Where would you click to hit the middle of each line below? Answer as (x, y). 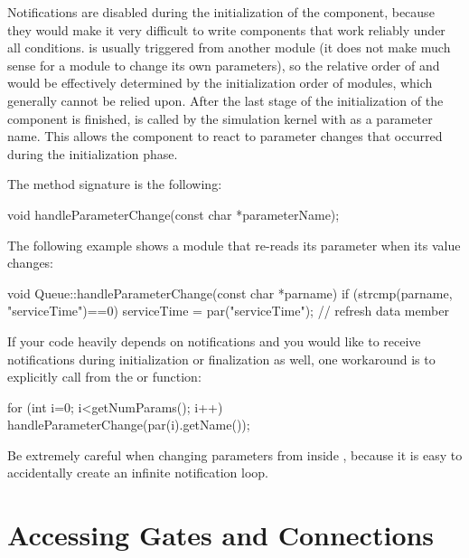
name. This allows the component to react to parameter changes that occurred (225, 136)
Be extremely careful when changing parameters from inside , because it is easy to (235, 454)
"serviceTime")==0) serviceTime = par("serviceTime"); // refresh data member (228, 311)
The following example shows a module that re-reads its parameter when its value (234, 245)
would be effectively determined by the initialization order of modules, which (220, 83)
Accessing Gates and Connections (221, 535)
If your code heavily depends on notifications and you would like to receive (214, 340)
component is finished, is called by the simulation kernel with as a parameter (220, 118)
